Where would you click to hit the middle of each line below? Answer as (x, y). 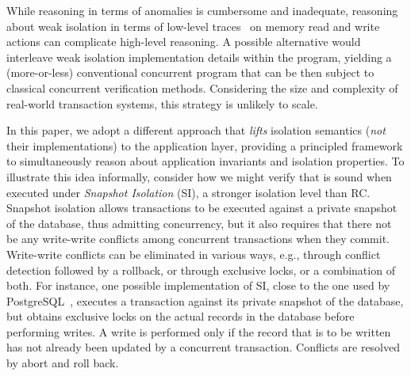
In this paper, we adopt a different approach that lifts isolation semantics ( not (196, 130)
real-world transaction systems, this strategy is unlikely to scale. (162, 103)
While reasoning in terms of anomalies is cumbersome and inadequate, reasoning (202, 10)
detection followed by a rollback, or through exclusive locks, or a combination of (201, 270)
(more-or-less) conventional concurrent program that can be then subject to (190, 72)
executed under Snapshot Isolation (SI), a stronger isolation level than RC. (188, 192)
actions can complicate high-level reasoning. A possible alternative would (184, 42)
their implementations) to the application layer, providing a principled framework (205, 145)
